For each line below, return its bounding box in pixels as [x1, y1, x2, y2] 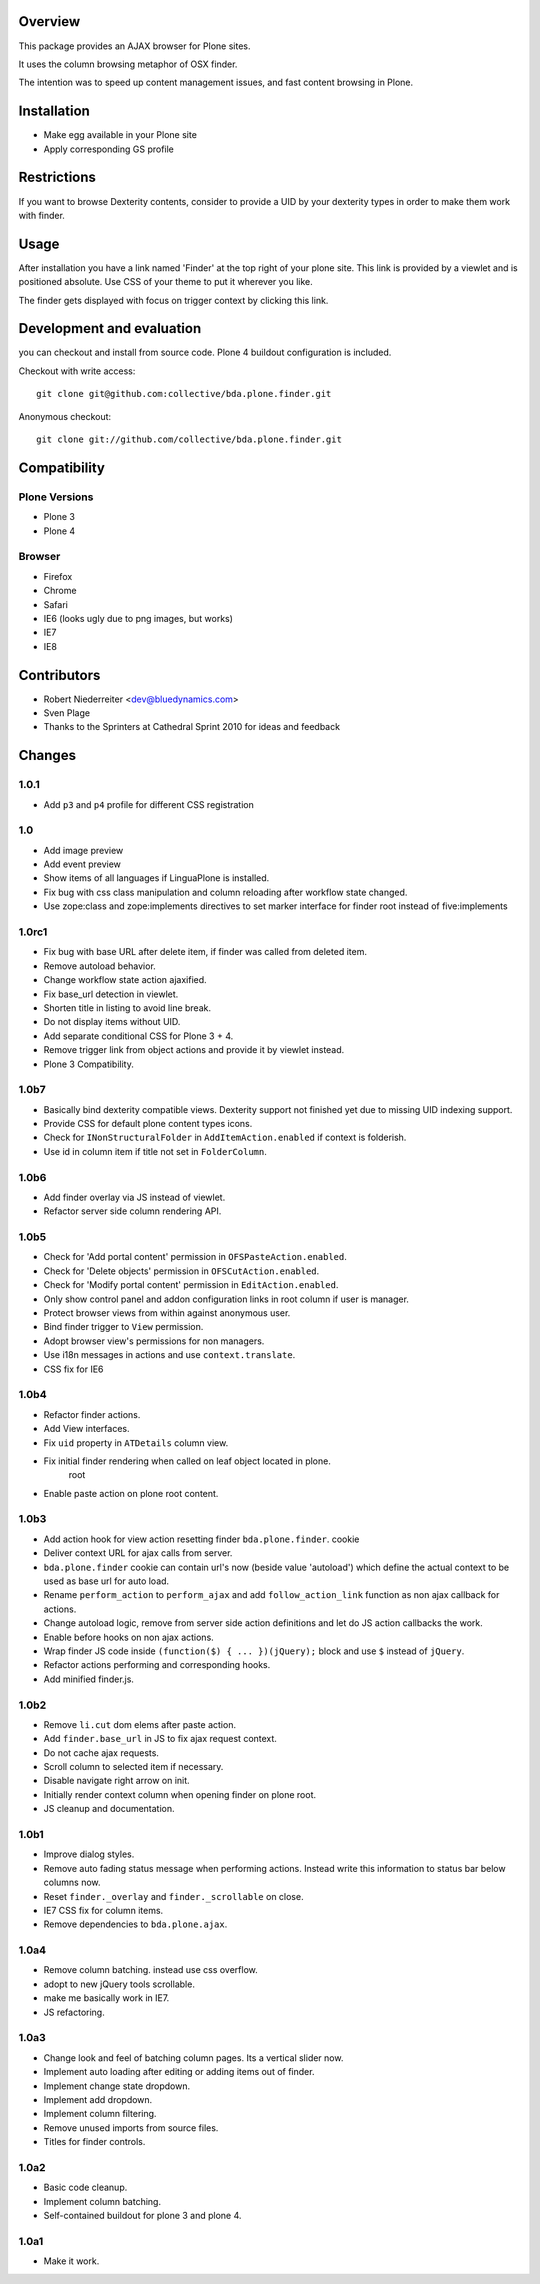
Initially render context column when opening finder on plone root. [43, 1788, 317, 1800]
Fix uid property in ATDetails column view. [43, 1436, 229, 1449]
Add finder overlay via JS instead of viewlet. [43, 1191, 226, 1203]
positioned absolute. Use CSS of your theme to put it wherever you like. [18, 276, 314, 288]
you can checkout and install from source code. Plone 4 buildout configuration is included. [18, 346, 392, 359]
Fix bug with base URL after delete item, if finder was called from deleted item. [43, 946, 367, 958]
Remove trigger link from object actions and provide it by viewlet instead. [43, 1044, 345, 1056]
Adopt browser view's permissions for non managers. [43, 1335, 265, 1347]
